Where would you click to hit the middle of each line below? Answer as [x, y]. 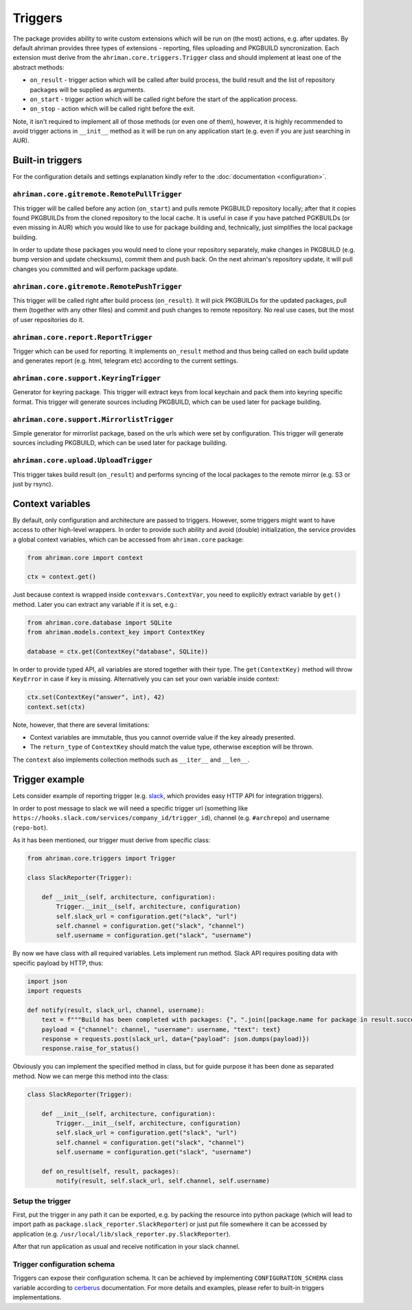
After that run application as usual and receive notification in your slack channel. [126, 1247]
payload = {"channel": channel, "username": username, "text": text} [161, 1029]
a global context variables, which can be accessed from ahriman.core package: [128, 539]
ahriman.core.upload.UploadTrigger [83, 461]
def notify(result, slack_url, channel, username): [116, 1010]
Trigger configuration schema [64, 1264]
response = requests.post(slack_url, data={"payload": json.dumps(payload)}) [176, 1039]
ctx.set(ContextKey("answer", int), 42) [96, 697]
